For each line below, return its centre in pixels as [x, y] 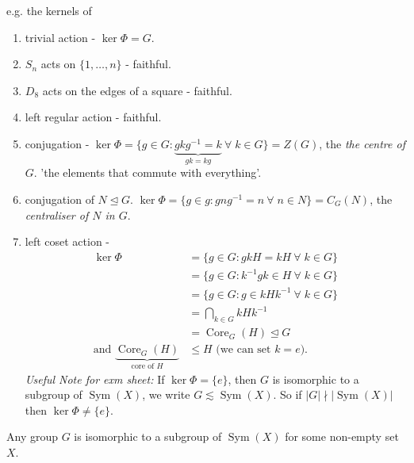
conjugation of [59, 199]
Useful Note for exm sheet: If [95, 379]
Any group [33, 436]
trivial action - [60, 37]
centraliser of [57, 214]
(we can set [243, 350]
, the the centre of [362, 143]
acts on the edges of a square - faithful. [137, 90]
